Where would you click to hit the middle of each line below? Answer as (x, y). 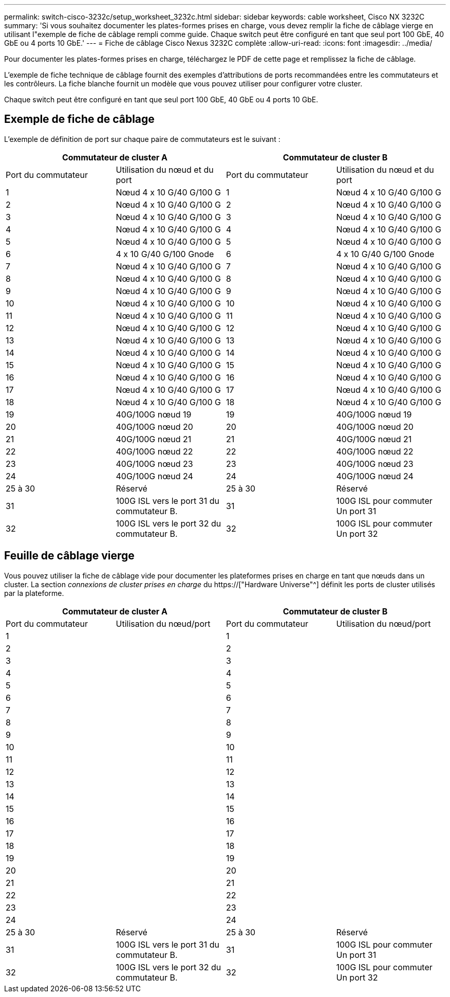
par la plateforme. (34, 593)
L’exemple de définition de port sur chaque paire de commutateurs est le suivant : (142, 139)
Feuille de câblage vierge (69, 556)
